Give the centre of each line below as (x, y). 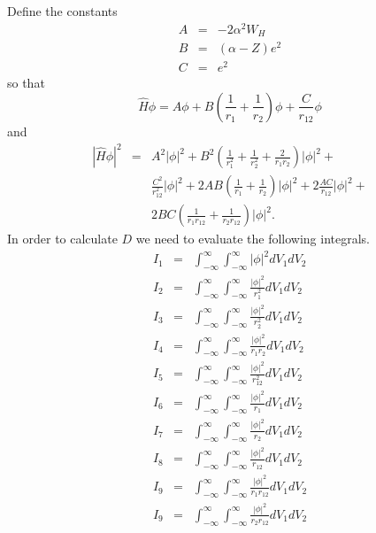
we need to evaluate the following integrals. (253, 239)
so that (26, 83)
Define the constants (62, 11)
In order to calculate (62, 239)
